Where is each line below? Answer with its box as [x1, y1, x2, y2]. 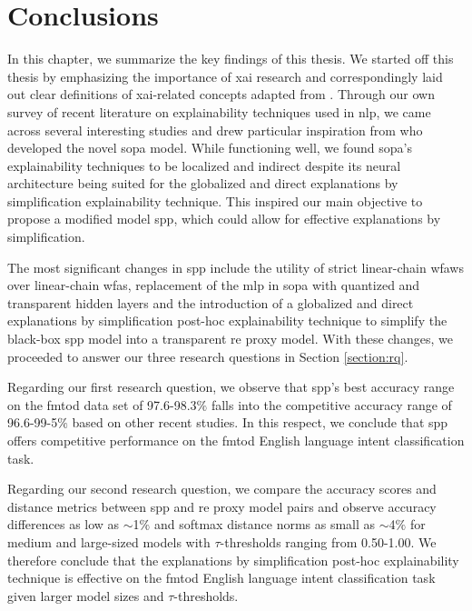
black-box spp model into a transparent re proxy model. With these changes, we [7, 329, 453, 348]
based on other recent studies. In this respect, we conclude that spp [72, 413, 448, 432]
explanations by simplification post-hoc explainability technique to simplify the [7, 311, 447, 330]
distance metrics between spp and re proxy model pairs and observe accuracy [7, 496, 437, 516]
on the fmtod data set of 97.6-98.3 [7, 395, 197, 414]
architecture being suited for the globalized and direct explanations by [7, 174, 398, 193]
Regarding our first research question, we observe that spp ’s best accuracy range [7, 377, 455, 396]
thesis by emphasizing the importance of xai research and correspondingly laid [7, 66, 443, 85]
